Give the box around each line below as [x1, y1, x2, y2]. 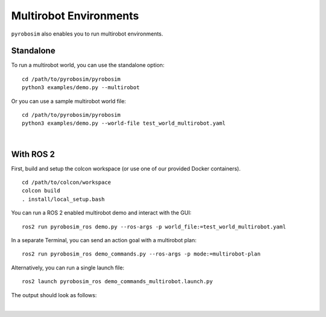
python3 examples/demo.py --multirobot [22, 84, 140, 91]
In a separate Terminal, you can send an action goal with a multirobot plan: [11, 237, 197, 244]
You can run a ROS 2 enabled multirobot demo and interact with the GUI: [11, 209, 192, 216]
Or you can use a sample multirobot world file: [11, 97, 126, 105]
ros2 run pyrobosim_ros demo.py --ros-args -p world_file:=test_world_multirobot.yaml [22, 223, 286, 230]
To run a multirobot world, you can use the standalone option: [11, 61, 165, 69]
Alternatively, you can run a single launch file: [11, 264, 125, 271]
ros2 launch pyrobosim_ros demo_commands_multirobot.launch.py [22, 278, 213, 285]
